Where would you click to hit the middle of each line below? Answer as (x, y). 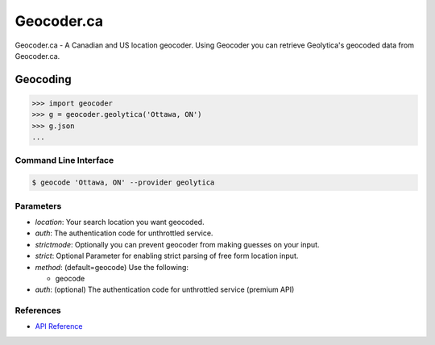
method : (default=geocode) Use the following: (112, 267)
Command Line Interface (64, 160)
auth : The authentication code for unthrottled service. (124, 233)
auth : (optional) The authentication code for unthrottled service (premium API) (165, 289)
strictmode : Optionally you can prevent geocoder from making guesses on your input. (177, 244)
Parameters (38, 206)
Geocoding (43, 79)
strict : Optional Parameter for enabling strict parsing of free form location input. (167, 256)
